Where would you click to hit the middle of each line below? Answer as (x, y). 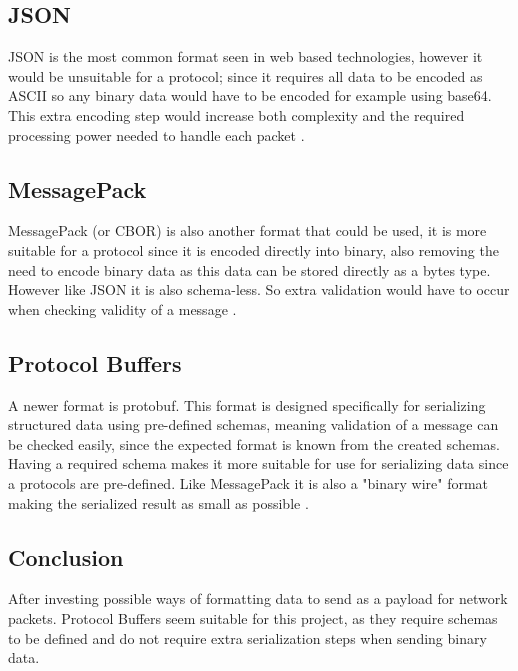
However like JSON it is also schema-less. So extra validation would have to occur (259, 289)
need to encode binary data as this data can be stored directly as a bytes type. (249, 269)
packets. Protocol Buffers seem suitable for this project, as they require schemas (253, 617)
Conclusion (66, 556)
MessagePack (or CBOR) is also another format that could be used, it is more (247, 230)
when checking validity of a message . (122, 308)
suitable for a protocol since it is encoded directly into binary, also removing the (253, 249)
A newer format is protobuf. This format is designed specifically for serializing (247, 404)
